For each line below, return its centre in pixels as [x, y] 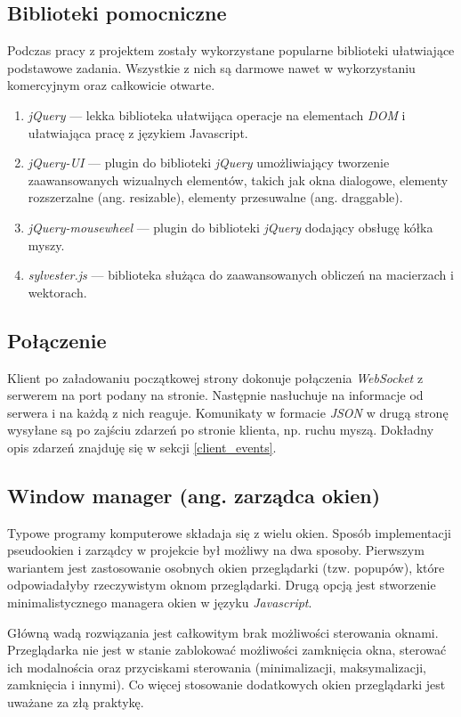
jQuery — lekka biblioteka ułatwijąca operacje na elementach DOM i [217, 114]
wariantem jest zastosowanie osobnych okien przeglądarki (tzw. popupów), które [226, 567]
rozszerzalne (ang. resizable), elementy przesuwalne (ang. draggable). [215, 197]
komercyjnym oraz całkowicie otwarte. [111, 85]
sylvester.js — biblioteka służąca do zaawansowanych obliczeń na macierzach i [241, 275]
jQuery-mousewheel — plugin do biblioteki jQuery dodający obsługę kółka [230, 227]
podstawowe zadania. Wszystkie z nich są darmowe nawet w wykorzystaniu [211, 67]
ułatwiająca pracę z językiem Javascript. [138, 132]
